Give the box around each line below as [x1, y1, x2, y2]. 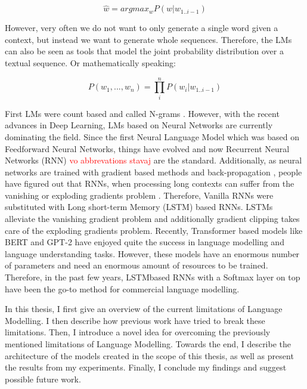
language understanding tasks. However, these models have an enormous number [5, 247, 300, 260]
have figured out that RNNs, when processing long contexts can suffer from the [5, 177, 294, 190]
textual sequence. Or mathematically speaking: [5, 57, 176, 69]
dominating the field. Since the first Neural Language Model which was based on [5, 130, 300, 143]
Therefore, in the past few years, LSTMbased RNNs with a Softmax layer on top [5, 271, 300, 283]
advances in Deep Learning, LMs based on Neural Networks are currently [5, 119, 273, 131]
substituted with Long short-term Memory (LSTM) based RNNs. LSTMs [5, 200, 273, 213]
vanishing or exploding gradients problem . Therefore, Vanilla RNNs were [5, 189, 274, 201]
